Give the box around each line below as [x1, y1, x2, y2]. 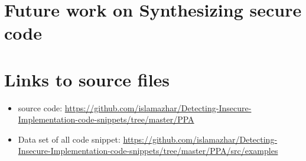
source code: [18, 101, 63, 114]
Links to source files [4, 67, 170, 91]
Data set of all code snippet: [18, 133, 121, 145]
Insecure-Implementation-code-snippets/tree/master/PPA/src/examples [18, 144, 278, 157]
